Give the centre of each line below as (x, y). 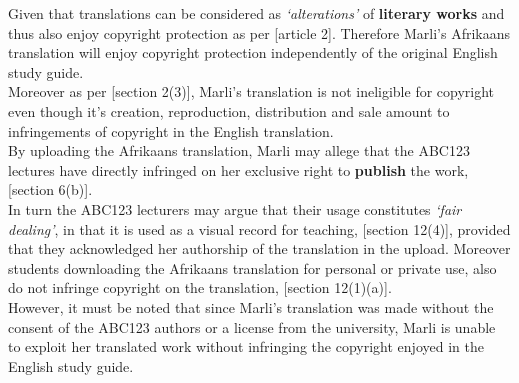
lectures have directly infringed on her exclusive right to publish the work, (238, 169)
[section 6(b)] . (50, 189)
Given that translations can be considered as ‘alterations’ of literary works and (256, 13)
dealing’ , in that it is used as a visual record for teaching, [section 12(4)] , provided (259, 228)
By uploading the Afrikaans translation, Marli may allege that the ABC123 (239, 150)
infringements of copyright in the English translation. (171, 130)
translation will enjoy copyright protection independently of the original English (253, 52)
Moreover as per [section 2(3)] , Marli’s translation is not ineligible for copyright (251, 91)
